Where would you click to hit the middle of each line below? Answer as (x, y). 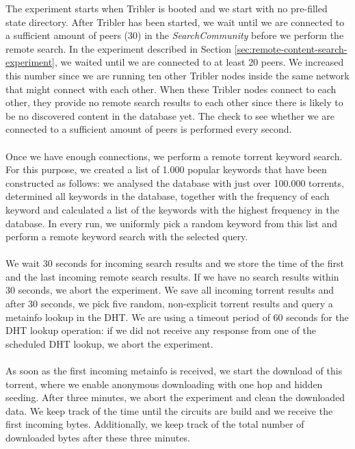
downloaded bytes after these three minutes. (98, 437)
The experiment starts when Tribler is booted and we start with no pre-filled (167, 8)
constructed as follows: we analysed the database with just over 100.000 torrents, (175, 182)
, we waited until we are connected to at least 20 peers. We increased (199, 62)
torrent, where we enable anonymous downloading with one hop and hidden (164, 384)
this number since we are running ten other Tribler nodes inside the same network (177, 75)
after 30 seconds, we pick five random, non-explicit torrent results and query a (169, 304)
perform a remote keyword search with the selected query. (127, 236)
